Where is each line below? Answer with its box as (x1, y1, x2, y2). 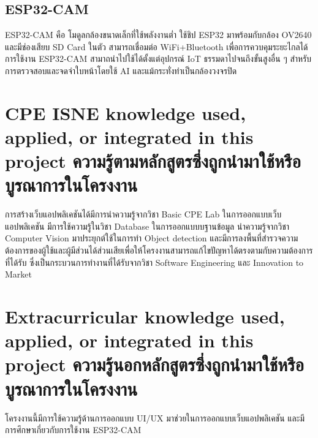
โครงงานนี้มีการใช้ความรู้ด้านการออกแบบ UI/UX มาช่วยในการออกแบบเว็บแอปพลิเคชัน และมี (5, 411, 305, 424)
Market (5, 268, 32, 281)
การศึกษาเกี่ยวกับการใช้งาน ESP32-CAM (5, 423, 142, 436)
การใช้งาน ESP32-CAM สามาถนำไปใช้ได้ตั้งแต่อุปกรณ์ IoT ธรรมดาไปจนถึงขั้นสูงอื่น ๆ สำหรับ (5, 52, 312, 65)
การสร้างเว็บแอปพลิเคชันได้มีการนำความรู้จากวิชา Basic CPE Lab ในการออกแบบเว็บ (5, 208, 282, 221)
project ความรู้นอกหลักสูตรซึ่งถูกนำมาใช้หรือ (5, 352, 305, 377)
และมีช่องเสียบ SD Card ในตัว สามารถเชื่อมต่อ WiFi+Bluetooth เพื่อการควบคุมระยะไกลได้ (5, 40, 308, 53)
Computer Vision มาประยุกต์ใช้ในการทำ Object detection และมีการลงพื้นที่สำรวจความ (5, 232, 298, 244)
